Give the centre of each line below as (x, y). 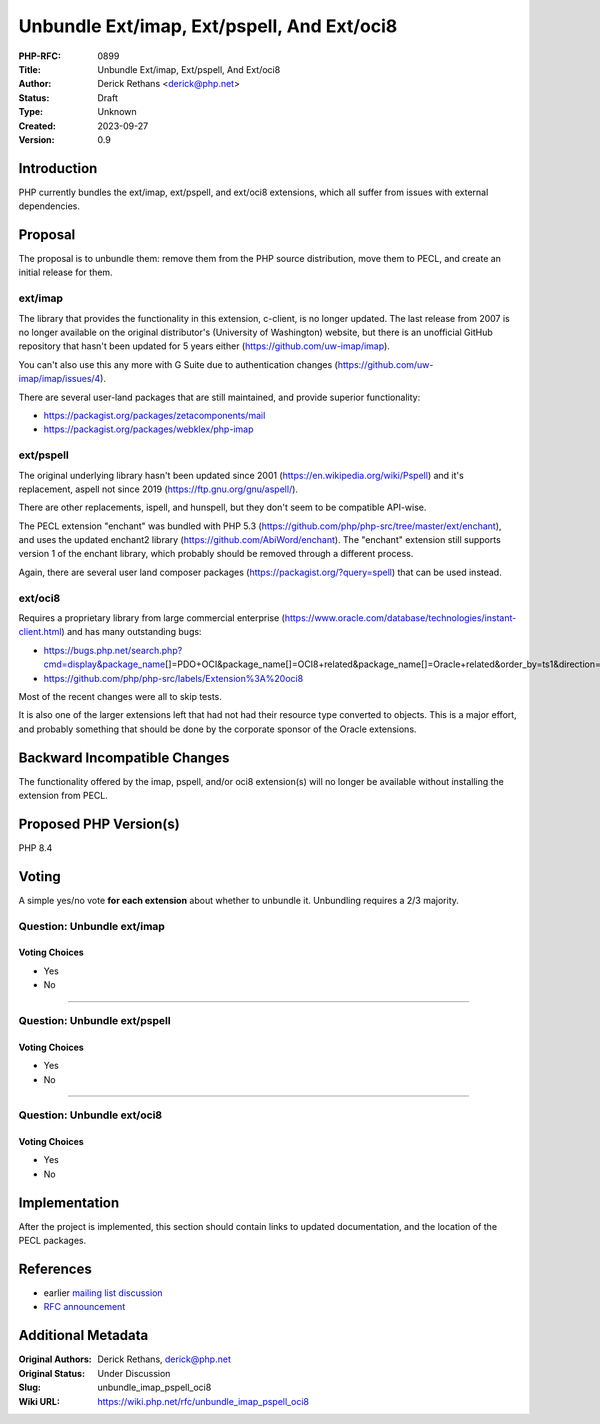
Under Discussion (134, 1373)
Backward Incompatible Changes (124, 757)
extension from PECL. (63, 796)
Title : (30, 69)
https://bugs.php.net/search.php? (113, 650)
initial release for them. (66, 272)
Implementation (69, 1202)
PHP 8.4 (35, 847)
